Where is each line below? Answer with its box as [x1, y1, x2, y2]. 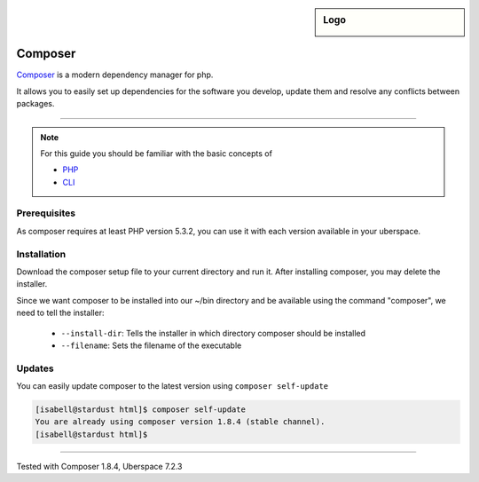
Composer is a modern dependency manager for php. [16, 69, 214, 80]
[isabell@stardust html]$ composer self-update [35, 405, 246, 415]
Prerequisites [16, 207, 75, 219]
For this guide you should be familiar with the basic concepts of [40, 147, 272, 159]
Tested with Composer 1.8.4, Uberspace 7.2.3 [16, 461, 183, 471]
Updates [16, 362, 54, 375]
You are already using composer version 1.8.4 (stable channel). [35, 417, 326, 427]
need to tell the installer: [16, 307, 105, 319]
